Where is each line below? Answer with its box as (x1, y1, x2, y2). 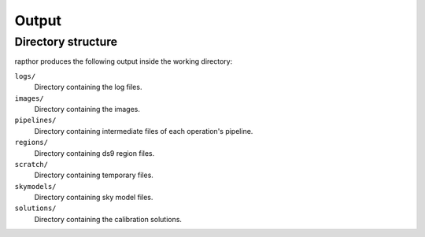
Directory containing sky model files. (34, 193, 153, 202)
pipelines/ (14, 116, 57, 125)
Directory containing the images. (34, 104, 141, 113)
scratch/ (14, 160, 49, 168)
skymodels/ (14, 182, 57, 191)
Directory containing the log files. (34, 83, 142, 92)
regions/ (14, 138, 49, 147)
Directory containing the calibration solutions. (34, 214, 183, 224)
